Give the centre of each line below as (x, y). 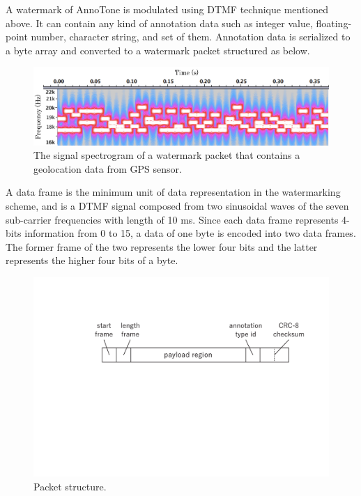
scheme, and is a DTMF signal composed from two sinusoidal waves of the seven (177, 206)
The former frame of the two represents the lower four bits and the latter (162, 246)
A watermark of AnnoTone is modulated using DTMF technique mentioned (167, 9)
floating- (334, 23)
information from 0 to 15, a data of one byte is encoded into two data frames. (190, 233)
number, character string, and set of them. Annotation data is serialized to (191, 37)
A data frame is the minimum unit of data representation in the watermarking (173, 192)
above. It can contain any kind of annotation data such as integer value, (159, 23)
